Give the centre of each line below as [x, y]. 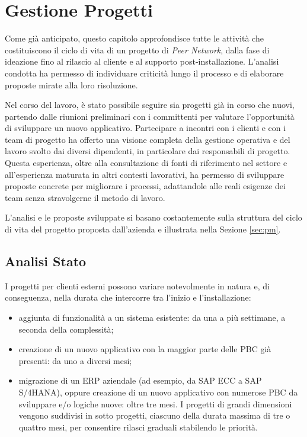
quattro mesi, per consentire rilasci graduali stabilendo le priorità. [138, 427]
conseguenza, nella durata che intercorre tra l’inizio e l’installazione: [128, 297]
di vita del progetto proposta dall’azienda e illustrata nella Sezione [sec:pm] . [143, 229]
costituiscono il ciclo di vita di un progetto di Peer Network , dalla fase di [137, 50]
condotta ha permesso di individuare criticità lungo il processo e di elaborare [144, 73]
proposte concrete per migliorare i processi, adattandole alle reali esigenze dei [145, 186]
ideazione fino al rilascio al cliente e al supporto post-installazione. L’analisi [142, 61]
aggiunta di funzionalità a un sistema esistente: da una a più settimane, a [152, 318]
